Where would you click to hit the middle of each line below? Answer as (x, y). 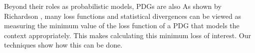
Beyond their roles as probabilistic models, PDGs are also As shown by (113, 6)
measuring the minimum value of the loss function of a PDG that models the (122, 26)
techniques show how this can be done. (63, 45)
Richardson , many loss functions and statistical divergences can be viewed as (123, 16)
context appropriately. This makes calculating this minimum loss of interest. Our (127, 35)
